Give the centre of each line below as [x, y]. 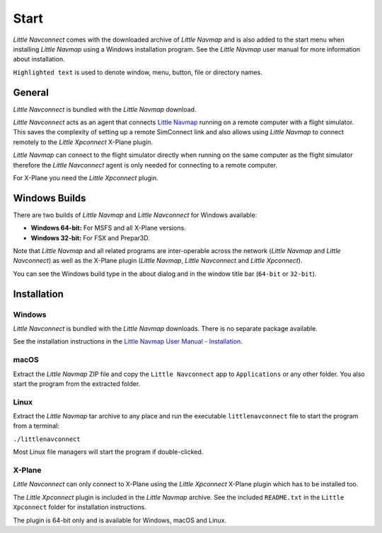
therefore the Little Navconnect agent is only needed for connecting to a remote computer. [145, 165]
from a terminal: [36, 426]
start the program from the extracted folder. [77, 383]
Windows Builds [50, 198]
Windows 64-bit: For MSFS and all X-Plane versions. [109, 228]
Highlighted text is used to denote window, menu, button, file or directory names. [138, 72]
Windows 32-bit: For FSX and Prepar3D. [90, 238]
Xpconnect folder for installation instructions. [80, 507]
